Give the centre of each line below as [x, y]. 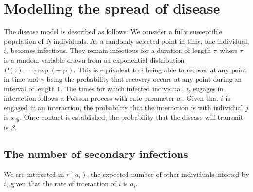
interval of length [29, 88]
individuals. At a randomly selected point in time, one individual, [151, 41]
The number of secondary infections [96, 153]
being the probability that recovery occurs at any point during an [144, 79]
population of [24, 41]
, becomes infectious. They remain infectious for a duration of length [108, 50]
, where [227, 50]
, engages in [206, 88]
